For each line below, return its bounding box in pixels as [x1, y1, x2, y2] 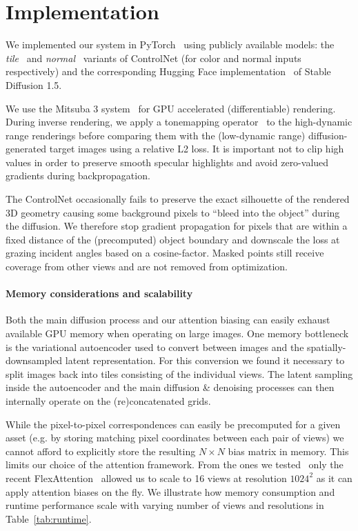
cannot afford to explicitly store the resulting [6, 443, 196, 458]
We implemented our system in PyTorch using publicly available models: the [6, 37, 335, 52]
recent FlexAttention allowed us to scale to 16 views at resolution [6, 470, 287, 485]
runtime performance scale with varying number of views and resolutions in [6, 498, 324, 512]
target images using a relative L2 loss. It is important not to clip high [49, 141, 344, 156]
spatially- [307, 339, 346, 354]
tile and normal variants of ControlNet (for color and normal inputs [6, 50, 301, 65]
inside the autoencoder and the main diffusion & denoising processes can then [6, 380, 335, 394]
